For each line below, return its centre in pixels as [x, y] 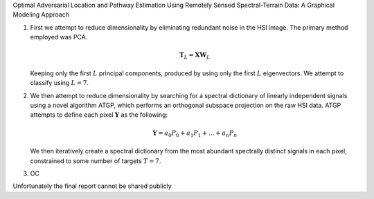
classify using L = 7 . [60, 83]
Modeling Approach [41, 15]
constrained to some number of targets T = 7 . [96, 161]
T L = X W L [195, 56]
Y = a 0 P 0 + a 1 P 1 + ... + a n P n [195, 133]
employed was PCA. [59, 37]
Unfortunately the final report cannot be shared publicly [92, 186]
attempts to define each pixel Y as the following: [99, 115]
